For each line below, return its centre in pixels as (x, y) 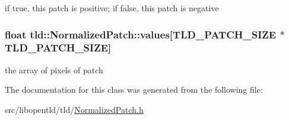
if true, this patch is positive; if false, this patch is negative (112, 8)
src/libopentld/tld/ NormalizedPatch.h (74, 109)
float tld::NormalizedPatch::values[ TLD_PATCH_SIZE (141, 34)
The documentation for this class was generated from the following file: (134, 90)
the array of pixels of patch (54, 69)
